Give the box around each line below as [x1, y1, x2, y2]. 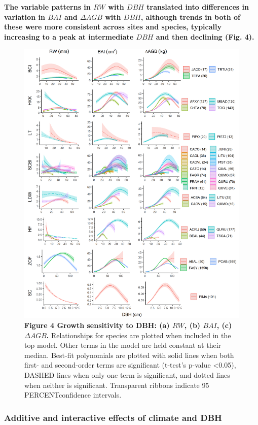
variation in [4, 11, 45, 22]
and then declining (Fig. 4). [156, 31, 254, 42]
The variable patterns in [4, 2, 91, 12]
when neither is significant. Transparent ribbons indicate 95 [24, 379, 209, 390]
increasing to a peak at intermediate [4, 31, 134, 42]
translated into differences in [146, 2, 249, 12]
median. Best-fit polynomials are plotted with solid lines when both [24, 349, 234, 360]
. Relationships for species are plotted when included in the [46, 330, 231, 340]
